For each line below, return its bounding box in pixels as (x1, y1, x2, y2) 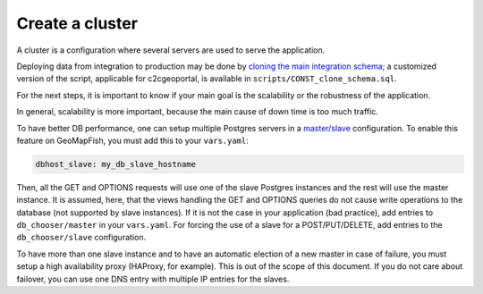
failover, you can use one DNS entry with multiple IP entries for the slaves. (16, 273, 290, 284)
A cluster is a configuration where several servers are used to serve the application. (16, 45, 326, 55)
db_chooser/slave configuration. (16, 232, 147, 243)
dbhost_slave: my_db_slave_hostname (35, 159, 197, 169)
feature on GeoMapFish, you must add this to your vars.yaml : (16, 135, 250, 146)
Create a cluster (16, 13, 139, 33)
